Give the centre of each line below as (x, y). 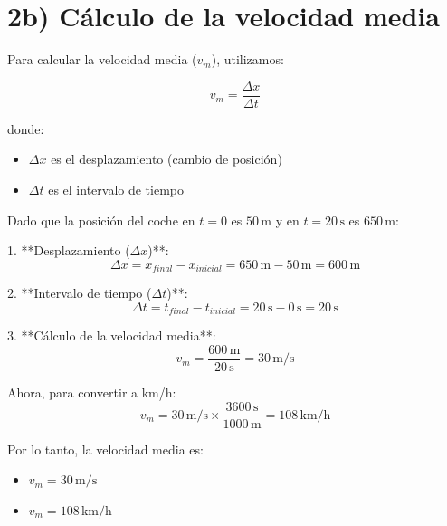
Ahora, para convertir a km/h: (92, 392)
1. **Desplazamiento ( (69, 250)
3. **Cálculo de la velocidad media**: (112, 335)
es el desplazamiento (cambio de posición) (166, 159)
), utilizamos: (247, 59)
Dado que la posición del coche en (101, 220)
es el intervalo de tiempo (116, 189)
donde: (26, 128)
